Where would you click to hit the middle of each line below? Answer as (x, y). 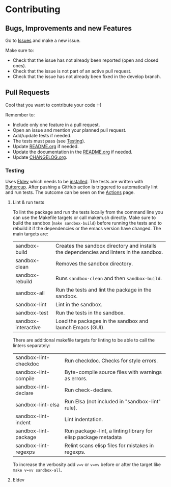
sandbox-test (32, 313)
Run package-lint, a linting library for (108, 431)
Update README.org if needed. (46, 146)
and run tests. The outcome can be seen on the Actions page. (70, 192)
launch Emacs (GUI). (80, 328)
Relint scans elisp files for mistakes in (109, 446)
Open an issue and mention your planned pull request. (69, 130)
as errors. (76, 379)
